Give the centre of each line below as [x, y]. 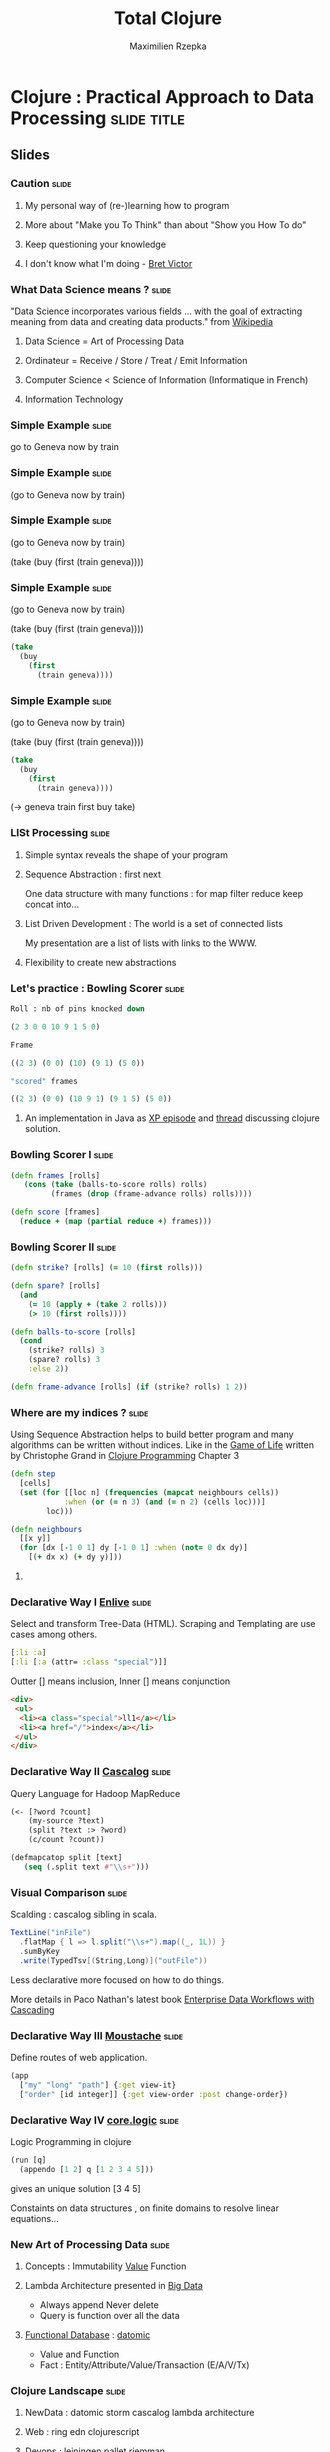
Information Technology [74, 399]
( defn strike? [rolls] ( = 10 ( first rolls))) [106, 1268]
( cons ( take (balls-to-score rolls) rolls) [115, 1185]
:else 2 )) [49, 1369]
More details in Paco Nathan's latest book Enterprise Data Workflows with [162, 1999]
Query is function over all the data [109, 2315]
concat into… [52, 904]
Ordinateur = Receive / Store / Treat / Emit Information [136, 360]
